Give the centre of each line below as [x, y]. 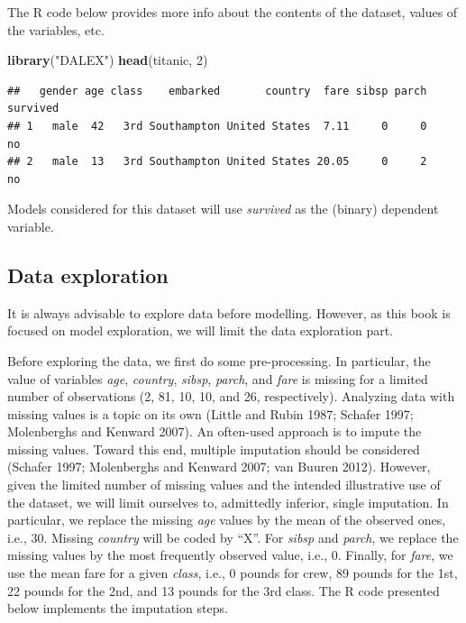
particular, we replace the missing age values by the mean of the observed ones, [227, 520]
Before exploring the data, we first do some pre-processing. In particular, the [219, 360]
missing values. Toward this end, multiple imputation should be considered [214, 449]
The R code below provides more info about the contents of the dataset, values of [233, 12]
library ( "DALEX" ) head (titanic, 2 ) [108, 60]
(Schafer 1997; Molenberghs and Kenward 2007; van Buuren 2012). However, [219, 467]
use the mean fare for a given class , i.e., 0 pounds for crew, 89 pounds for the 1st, [233, 573]
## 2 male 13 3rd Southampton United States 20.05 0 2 [217, 162]
